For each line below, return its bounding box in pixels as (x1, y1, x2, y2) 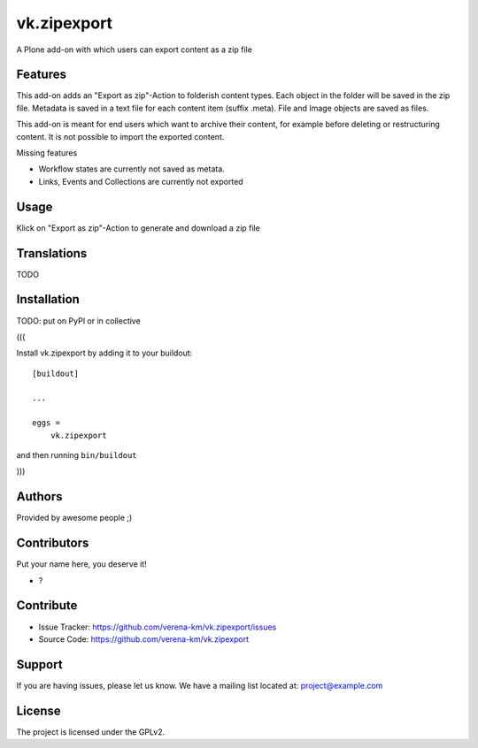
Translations (16, 246, 88, 261)
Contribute (16, 598, 78, 614)
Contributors (16, 536, 89, 551)
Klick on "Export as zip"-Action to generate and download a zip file (16, 222, 260, 233)
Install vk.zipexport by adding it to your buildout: (16, 347, 193, 358)
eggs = (32, 418, 61, 428)
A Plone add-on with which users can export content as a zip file (16, 44, 252, 55)
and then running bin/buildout (16, 450, 137, 461)
